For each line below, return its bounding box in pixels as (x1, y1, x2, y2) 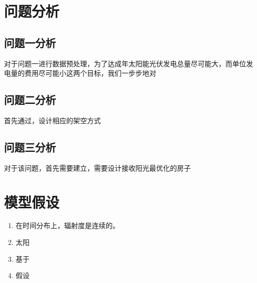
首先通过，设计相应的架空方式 (4, 115, 101, 125)
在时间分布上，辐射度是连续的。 (15, 220, 120, 231)
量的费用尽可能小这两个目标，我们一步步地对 (10, 68, 156, 78)
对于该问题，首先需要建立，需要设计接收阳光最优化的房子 (4, 162, 191, 173)
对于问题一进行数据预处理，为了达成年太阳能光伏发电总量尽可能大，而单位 (4, 58, 246, 68)
